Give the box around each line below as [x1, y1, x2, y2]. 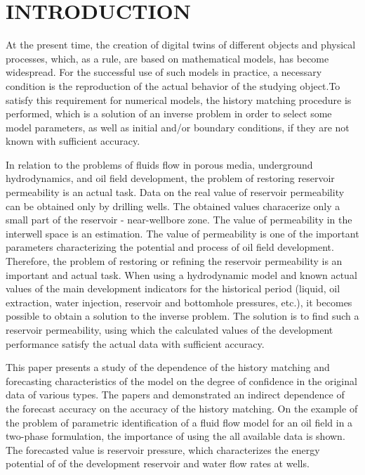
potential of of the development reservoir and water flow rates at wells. [6, 456, 310, 471]
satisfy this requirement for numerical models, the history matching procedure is [6, 92, 352, 107]
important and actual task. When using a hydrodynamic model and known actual [6, 267, 357, 282]
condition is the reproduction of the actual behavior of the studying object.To [6, 78, 340, 93]
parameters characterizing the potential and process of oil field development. [6, 240, 334, 254]
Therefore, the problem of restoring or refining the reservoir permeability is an [6, 254, 343, 268]
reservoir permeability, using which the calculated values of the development [6, 323, 333, 337]
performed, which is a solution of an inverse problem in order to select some [6, 106, 332, 121]
